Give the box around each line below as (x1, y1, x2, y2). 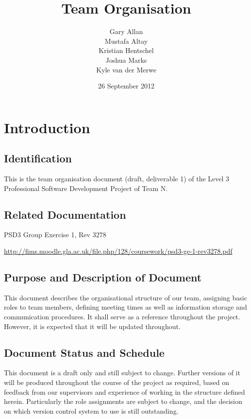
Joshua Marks (105, 54, 147, 65)
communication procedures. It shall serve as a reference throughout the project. (4, 312, 240, 322)
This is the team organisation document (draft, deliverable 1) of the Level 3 (4, 174, 230, 184)
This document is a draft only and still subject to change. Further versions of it (4, 367, 240, 378)
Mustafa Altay (104, 35, 148, 46)
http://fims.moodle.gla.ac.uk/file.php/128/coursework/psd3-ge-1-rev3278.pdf (4, 246, 233, 256)
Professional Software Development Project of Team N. (4, 183, 168, 193)
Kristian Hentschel (99, 45, 154, 55)
